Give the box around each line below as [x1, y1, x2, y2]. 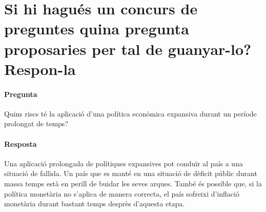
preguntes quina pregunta [4, 18, 189, 39]
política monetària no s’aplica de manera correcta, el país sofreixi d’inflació [4, 188, 239, 199]
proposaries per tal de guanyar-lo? [4, 38, 252, 59]
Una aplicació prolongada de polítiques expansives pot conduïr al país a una [4, 158, 243, 168]
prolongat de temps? [4, 118, 68, 129]
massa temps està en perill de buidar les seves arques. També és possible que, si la [4, 178, 262, 188]
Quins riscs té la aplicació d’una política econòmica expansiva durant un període [4, 108, 257, 119]
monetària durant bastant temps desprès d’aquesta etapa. [4, 198, 185, 209]
